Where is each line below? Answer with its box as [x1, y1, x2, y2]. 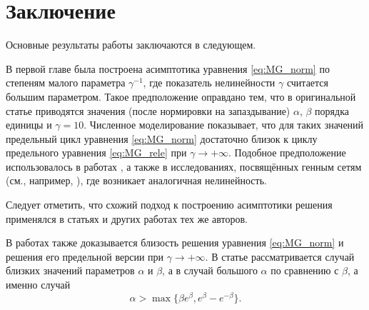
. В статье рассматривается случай [205, 249, 355, 264]
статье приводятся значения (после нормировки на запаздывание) [6, 103, 290, 118]
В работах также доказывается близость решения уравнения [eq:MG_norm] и [6, 235, 344, 250]
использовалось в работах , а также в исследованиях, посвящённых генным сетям [6, 159, 362, 174]
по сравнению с [271, 263, 339, 278]
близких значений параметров [6, 263, 135, 278]
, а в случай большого [162, 263, 258, 278]
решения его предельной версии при [6, 249, 164, 264]
